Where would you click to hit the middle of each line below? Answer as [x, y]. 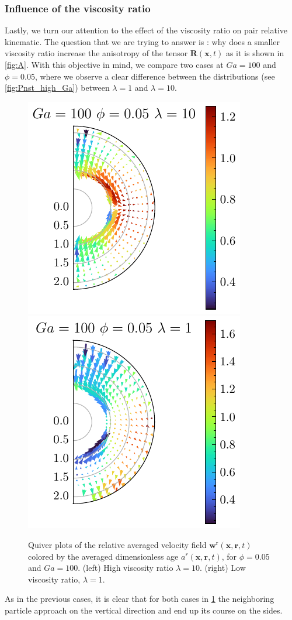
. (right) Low [223, 568]
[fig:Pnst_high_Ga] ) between [57, 88]
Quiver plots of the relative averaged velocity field [117, 544]
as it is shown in [255, 53]
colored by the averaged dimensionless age [103, 556]
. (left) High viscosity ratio [126, 568]
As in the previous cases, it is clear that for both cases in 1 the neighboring [140, 599]
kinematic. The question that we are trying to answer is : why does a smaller [142, 41]
